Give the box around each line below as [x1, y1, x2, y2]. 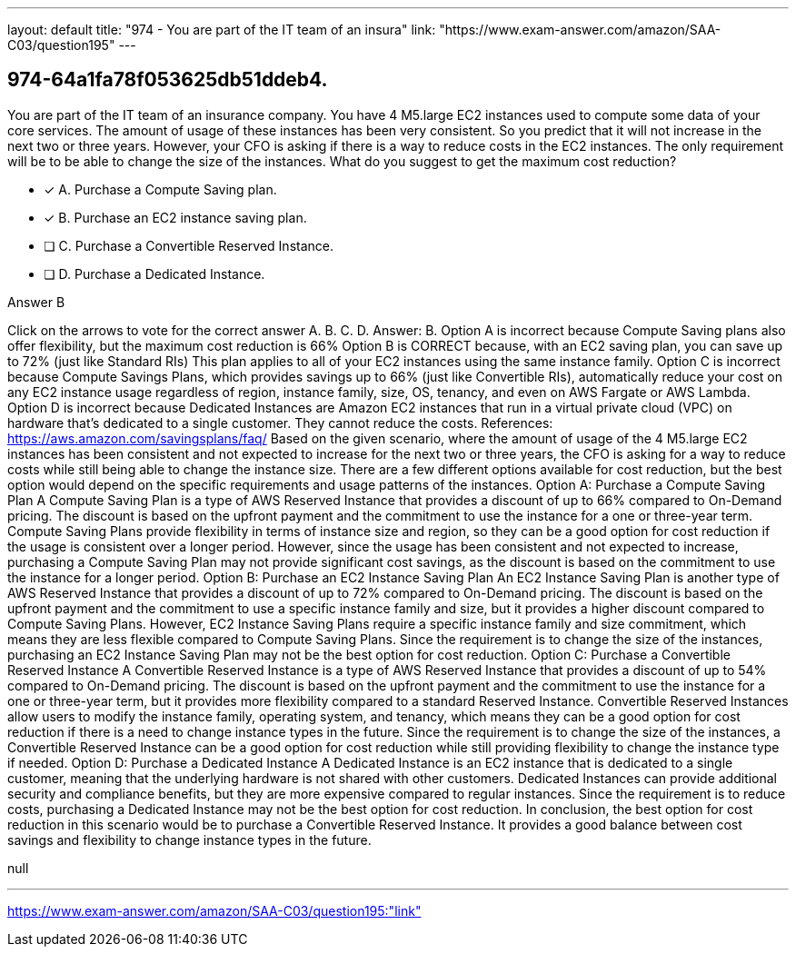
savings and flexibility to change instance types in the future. [7, 831, 372, 848]
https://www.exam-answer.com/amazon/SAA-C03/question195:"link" [7, 902, 422, 919]
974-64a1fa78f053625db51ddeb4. [7, 68, 328, 92]
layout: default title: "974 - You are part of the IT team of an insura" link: [7, 22, 436, 37]
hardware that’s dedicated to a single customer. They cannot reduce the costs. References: [7, 414, 553, 431]
